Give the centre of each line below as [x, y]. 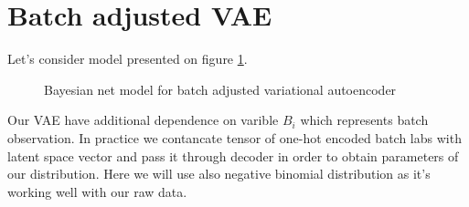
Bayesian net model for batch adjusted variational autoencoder [220, 89]
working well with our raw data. [97, 191]
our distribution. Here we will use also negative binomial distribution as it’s [219, 174]
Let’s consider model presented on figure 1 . [128, 59]
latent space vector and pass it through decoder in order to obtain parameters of [233, 155]
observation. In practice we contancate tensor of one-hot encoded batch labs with [234, 137]
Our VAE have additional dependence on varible [143, 120]
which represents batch [364, 120]
